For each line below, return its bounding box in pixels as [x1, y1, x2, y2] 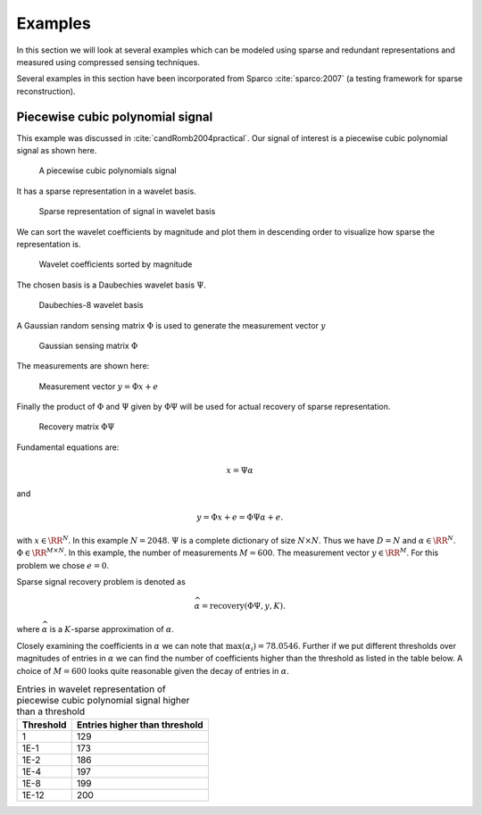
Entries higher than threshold [76, 719, 204, 731]
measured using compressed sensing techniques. [16, 56, 200, 67]
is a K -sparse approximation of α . [49, 624, 174, 635]
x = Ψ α [226, 465, 254, 476]
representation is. [16, 238, 81, 249]
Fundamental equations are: [16, 442, 120, 453]
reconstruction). [16, 86, 76, 96]
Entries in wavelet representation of [16, 683, 166, 695]
